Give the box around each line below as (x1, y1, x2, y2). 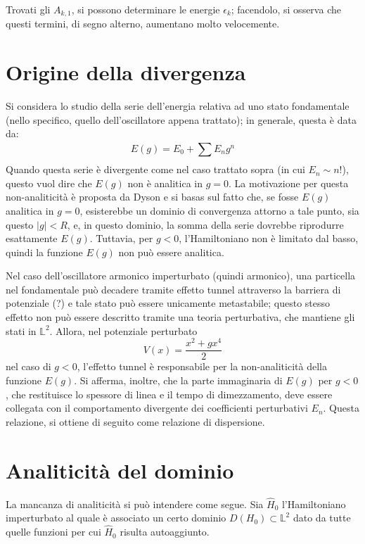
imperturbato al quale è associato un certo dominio (6, 510, 226, 525)
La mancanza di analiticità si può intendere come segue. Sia (6, 496, 264, 511)
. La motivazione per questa (229, 175, 349, 190)
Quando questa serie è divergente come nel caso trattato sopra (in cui (6, 162, 305, 177)
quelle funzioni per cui (6, 524, 101, 539)
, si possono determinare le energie (71, 2, 220, 16)
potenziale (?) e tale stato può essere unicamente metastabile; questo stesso (6, 296, 331, 310)
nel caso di (6, 359, 51, 374)
